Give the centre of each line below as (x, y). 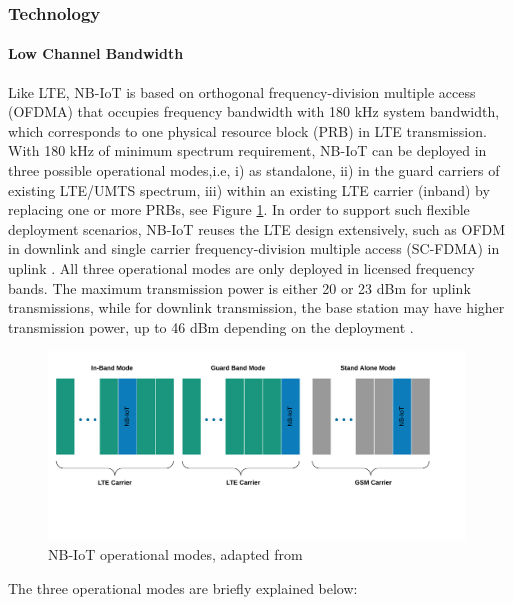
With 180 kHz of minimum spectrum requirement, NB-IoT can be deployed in (247, 150)
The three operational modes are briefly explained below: (183, 587)
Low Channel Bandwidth (96, 53)
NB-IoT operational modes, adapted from (175, 553)
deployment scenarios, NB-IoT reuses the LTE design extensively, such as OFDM (257, 228)
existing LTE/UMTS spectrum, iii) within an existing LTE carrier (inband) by (249, 189)
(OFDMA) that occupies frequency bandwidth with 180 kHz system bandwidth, (254, 111)
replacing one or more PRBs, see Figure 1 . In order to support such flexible (239, 209)
